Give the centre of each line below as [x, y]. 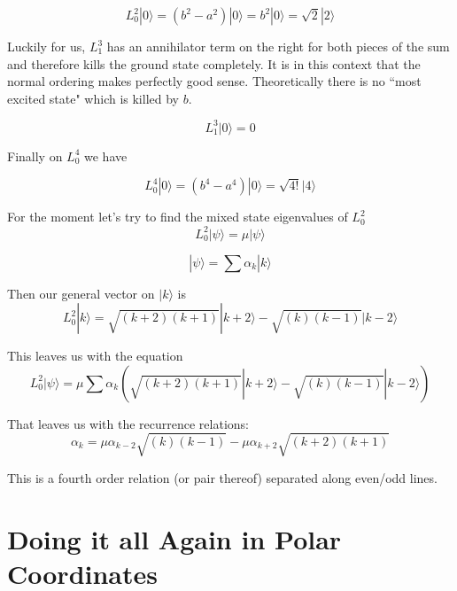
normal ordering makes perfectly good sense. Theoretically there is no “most [214, 81]
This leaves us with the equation [95, 356]
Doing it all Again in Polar [174, 538]
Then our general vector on [81, 293]
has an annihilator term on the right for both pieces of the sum [278, 46]
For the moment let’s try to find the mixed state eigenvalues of [178, 217]
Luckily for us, [46, 46]
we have [106, 156]
